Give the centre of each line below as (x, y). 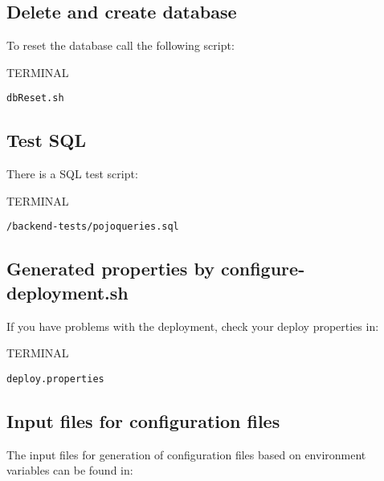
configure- (263, 269)
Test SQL (46, 140)
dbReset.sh (35, 98)
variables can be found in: (70, 470)
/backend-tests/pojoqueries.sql (93, 227)
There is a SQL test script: (72, 174)
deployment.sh (67, 292)
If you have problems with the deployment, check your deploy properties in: (193, 326)
